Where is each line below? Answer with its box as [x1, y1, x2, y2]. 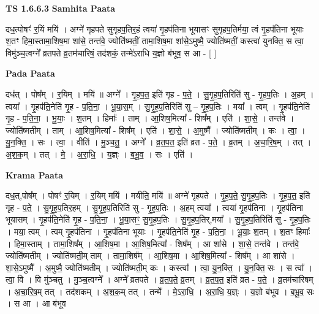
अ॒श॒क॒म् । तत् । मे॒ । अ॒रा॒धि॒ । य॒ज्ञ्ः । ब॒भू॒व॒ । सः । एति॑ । [6, 147, 193, 160]
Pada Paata [6, 67, 55, 80]
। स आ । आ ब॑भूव [6, 297, 66, 310]
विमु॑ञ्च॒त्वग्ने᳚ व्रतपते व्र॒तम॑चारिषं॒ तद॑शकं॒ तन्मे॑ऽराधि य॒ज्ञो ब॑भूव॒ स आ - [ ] [6, 46, 217, 59]
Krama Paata [6, 168, 63, 181]
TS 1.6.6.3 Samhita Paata [6, 2, 116, 14]
